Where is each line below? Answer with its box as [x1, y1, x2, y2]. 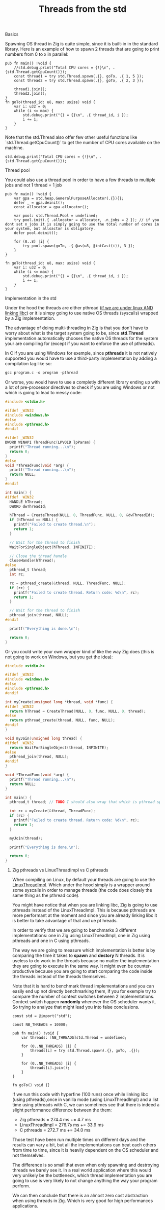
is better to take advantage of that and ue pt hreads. [12, 918, 118, 924]
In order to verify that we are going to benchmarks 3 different [12, 927, 137, 933]
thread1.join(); [14, 87, 48, 92]
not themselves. [12, 1152, 45, 1158]
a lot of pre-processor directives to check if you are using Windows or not [5, 384, 155, 390]
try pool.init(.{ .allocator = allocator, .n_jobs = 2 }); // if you [14, 218, 160, 223]
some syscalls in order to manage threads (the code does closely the [12, 887, 152, 893]
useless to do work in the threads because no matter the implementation [12, 958, 159, 964]
